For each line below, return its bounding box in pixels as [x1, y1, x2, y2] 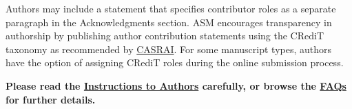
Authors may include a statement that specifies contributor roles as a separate [6, 1, 336, 15]
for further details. [6, 92, 96, 106]
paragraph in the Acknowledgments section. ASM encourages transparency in [6, 14, 332, 29]
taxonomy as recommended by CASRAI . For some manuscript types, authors [6, 41, 332, 56]
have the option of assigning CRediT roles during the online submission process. [6, 55, 344, 70]
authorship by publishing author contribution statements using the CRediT [6, 28, 324, 43]
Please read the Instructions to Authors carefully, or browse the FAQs [6, 78, 346, 92]
